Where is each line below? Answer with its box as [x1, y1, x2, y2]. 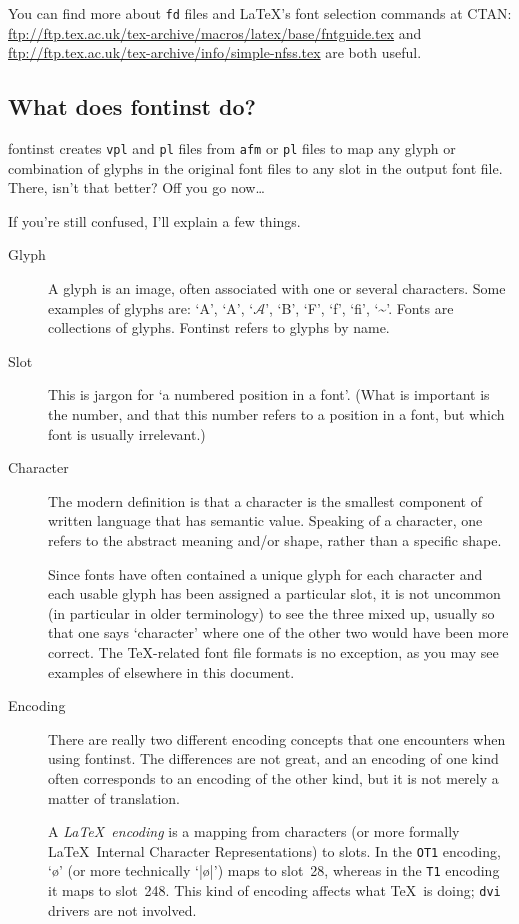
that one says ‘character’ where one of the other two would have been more [48, 622, 509, 643]
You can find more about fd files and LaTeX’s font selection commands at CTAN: [8, 3, 512, 23]
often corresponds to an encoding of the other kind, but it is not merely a [48, 767, 499, 788]
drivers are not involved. [48, 899, 197, 920]
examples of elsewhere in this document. [48, 661, 295, 682]
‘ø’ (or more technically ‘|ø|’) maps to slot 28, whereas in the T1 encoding [48, 860, 500, 881]
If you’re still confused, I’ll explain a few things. [8, 210, 301, 231]
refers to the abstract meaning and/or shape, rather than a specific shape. [48, 530, 502, 551]
